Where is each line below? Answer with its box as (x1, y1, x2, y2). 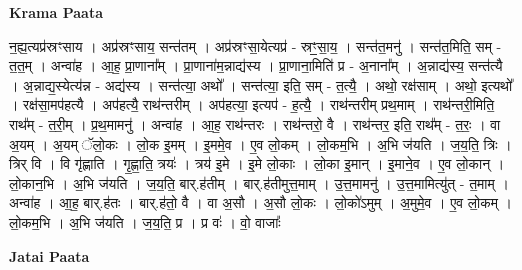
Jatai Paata (9, 245, 90, 266)
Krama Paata (9, 2, 103, 22)
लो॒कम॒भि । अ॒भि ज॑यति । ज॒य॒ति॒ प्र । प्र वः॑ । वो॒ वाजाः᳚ (9, 211, 281, 232)
